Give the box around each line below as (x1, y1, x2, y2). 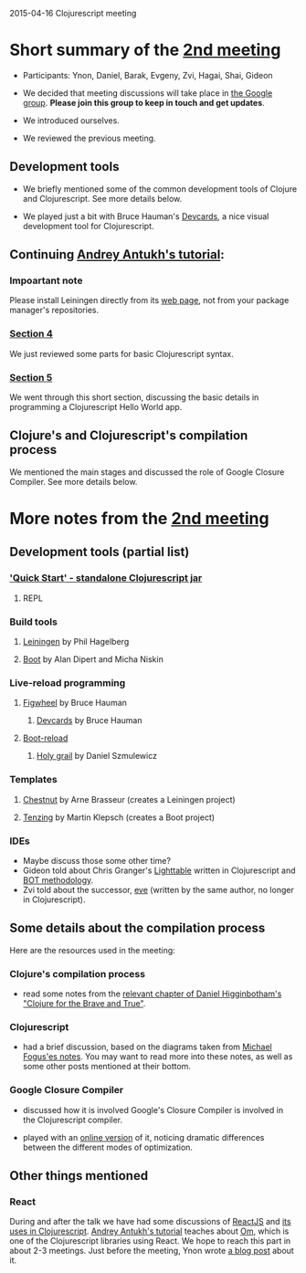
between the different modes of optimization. (22, 1141, 194, 1152)
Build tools (9, 615, 58, 628)
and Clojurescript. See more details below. (22, 193, 183, 204)
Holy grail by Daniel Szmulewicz (36, 751, 158, 762)
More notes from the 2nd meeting (9, 509, 269, 529)
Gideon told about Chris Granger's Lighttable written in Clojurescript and (22, 865, 296, 876)
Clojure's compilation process (9, 967, 146, 980)
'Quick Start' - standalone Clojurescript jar (9, 572, 203, 584)
